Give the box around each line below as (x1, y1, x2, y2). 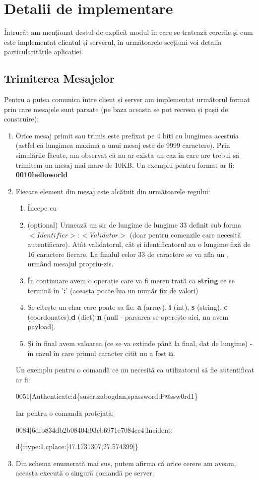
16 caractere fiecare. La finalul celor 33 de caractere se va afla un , (27, 248, 229, 259)
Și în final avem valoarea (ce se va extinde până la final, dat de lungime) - (27, 338, 253, 348)
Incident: (146, 424, 173, 435)
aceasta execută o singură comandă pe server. (15, 468, 154, 478)
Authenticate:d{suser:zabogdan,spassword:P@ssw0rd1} (31, 391, 198, 401)
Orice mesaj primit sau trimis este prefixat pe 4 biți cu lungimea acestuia (15, 130, 239, 140)
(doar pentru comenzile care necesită (129, 229, 241, 240)
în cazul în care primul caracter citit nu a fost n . (27, 348, 175, 358)
